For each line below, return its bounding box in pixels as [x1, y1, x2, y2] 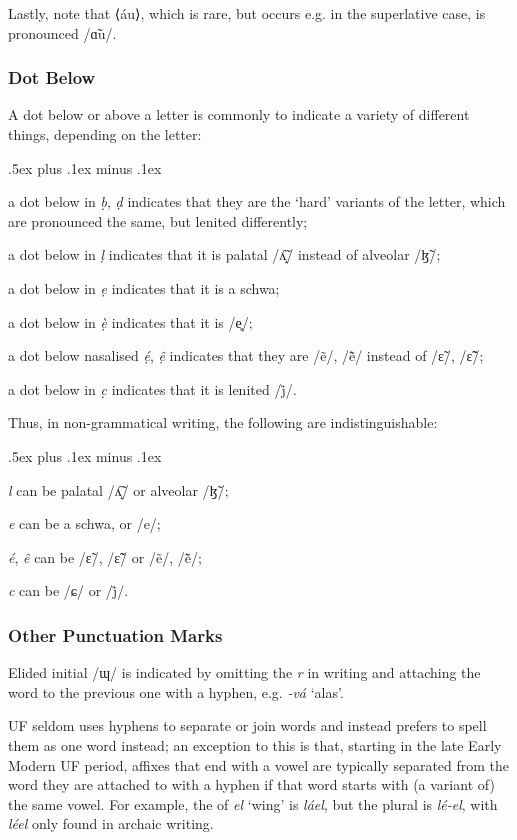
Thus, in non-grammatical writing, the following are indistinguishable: [8, 412, 438, 433]
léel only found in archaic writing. [8, 813, 214, 834]
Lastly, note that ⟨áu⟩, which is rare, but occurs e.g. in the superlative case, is [8, 3, 486, 23]
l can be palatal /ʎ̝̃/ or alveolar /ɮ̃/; [8, 479, 229, 500]
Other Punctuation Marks [8, 622, 223, 647]
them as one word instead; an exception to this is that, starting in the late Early [8, 734, 502, 755]
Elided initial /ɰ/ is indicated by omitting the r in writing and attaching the [8, 662, 481, 683]
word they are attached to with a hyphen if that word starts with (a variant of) [8, 774, 495, 795]
